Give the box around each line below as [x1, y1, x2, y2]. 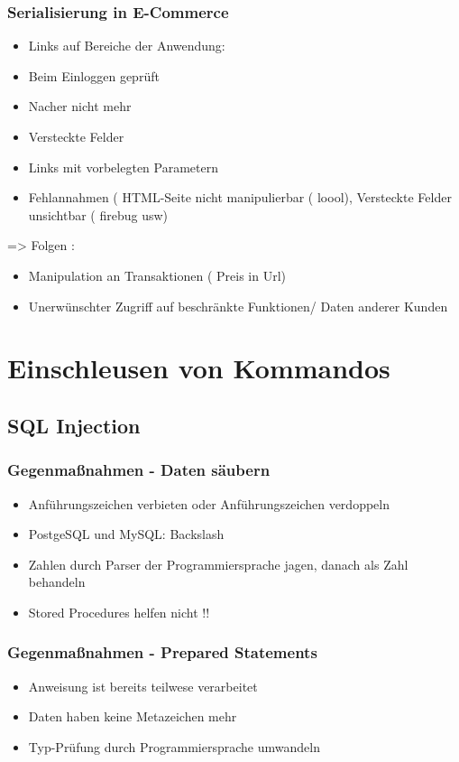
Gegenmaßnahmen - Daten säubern [7, 459, 271, 481]
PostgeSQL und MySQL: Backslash [28, 525, 225, 544]
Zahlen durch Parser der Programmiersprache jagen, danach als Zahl [28, 554, 409, 573]
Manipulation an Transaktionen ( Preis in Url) [28, 265, 286, 284]
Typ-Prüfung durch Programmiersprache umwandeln [28, 737, 320, 756]
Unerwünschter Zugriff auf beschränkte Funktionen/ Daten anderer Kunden [28, 296, 448, 315]
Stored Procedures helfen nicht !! [28, 602, 210, 621]
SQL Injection [7, 411, 141, 439]
